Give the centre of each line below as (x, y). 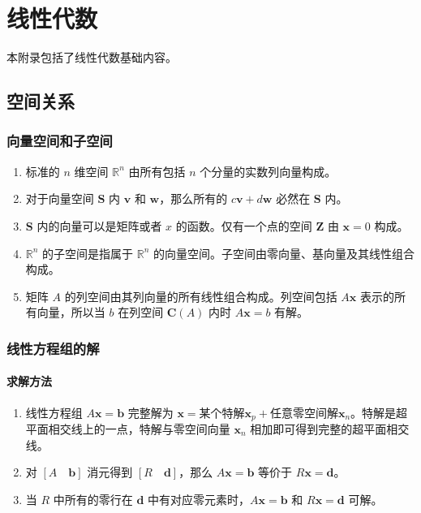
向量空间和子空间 (60, 141)
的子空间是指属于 (88, 253)
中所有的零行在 (93, 499)
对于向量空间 (60, 198)
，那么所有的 (193, 198)
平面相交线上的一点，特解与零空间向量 (128, 428)
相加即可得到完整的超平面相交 (330, 428)
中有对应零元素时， (199, 499)
